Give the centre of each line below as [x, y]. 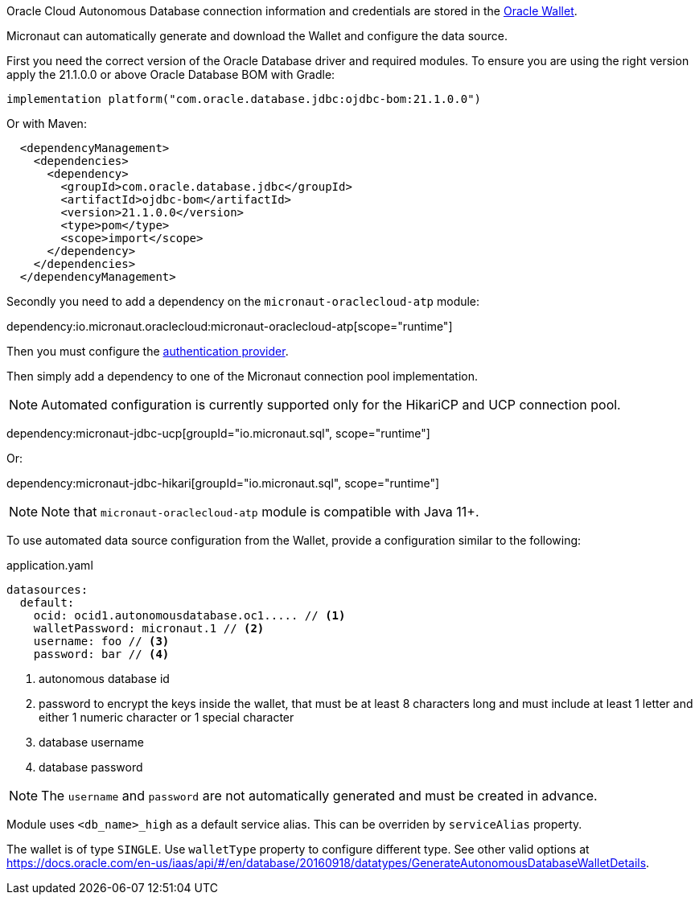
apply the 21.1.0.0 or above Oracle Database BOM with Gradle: [171, 74]
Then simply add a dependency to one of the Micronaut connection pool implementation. [243, 376]
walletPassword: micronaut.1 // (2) [149, 628]
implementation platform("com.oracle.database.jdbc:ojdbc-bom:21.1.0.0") [244, 99]
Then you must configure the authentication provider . [148, 351]
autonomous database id [104, 679]
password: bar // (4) [101, 654]
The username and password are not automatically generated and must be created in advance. [319, 796]
